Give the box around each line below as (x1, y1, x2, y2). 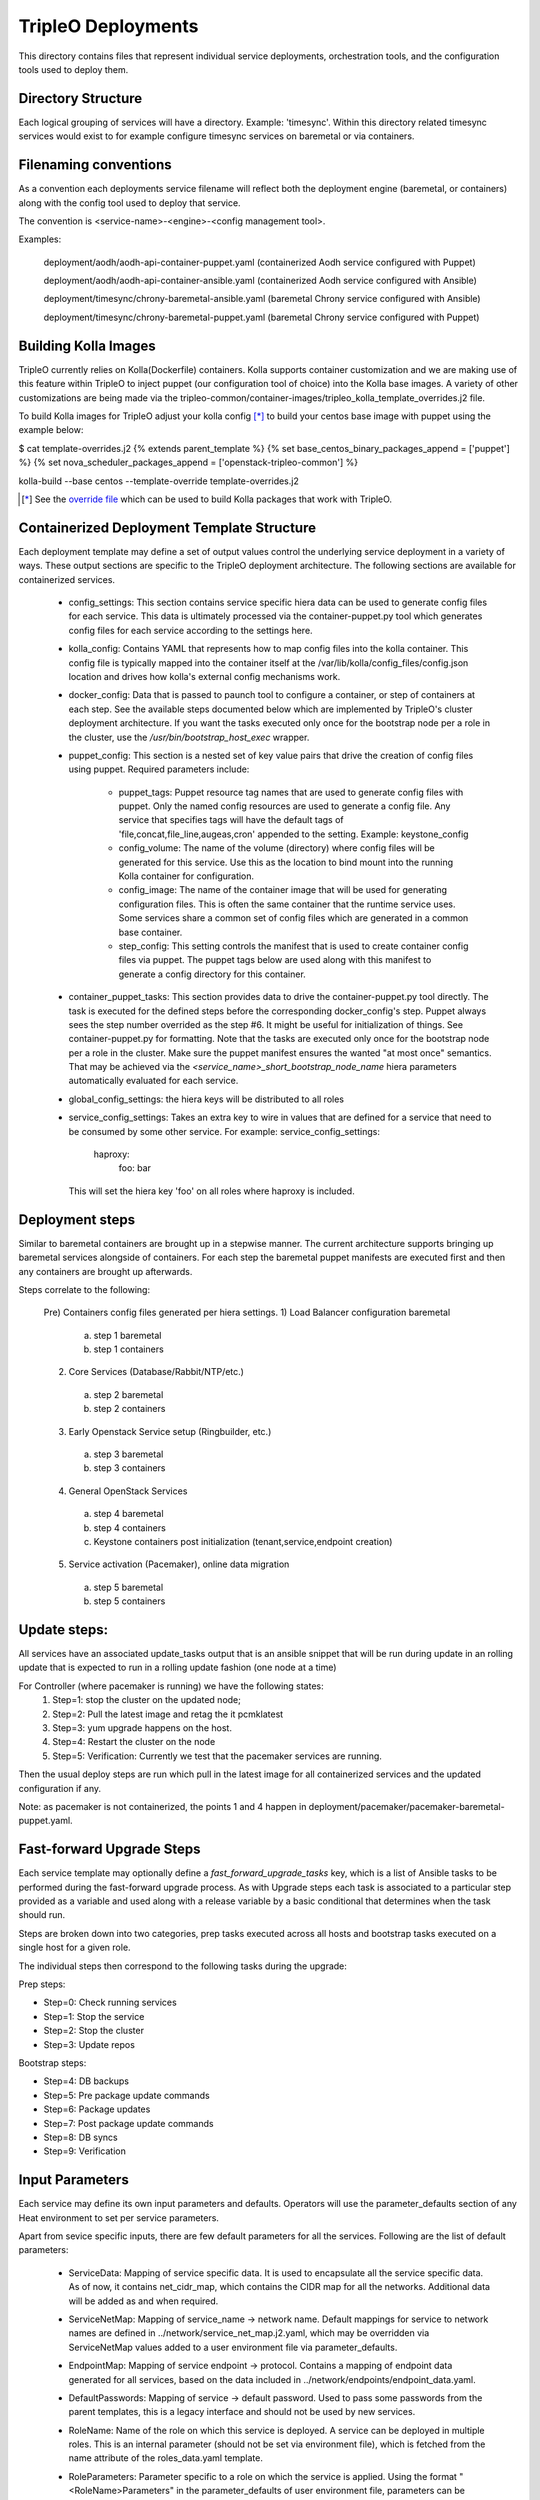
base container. (118, 926, 183, 938)
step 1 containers (93, 1343, 164, 1355)
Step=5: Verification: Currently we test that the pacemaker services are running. (52, 1750, 382, 1762)
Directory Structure (18, 90, 143, 107)
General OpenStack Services (68, 1485, 188, 1497)
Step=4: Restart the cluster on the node (52, 1736, 216, 1748)
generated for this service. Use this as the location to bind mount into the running (118, 856, 454, 868)
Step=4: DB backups (43, 2075, 130, 2087)
